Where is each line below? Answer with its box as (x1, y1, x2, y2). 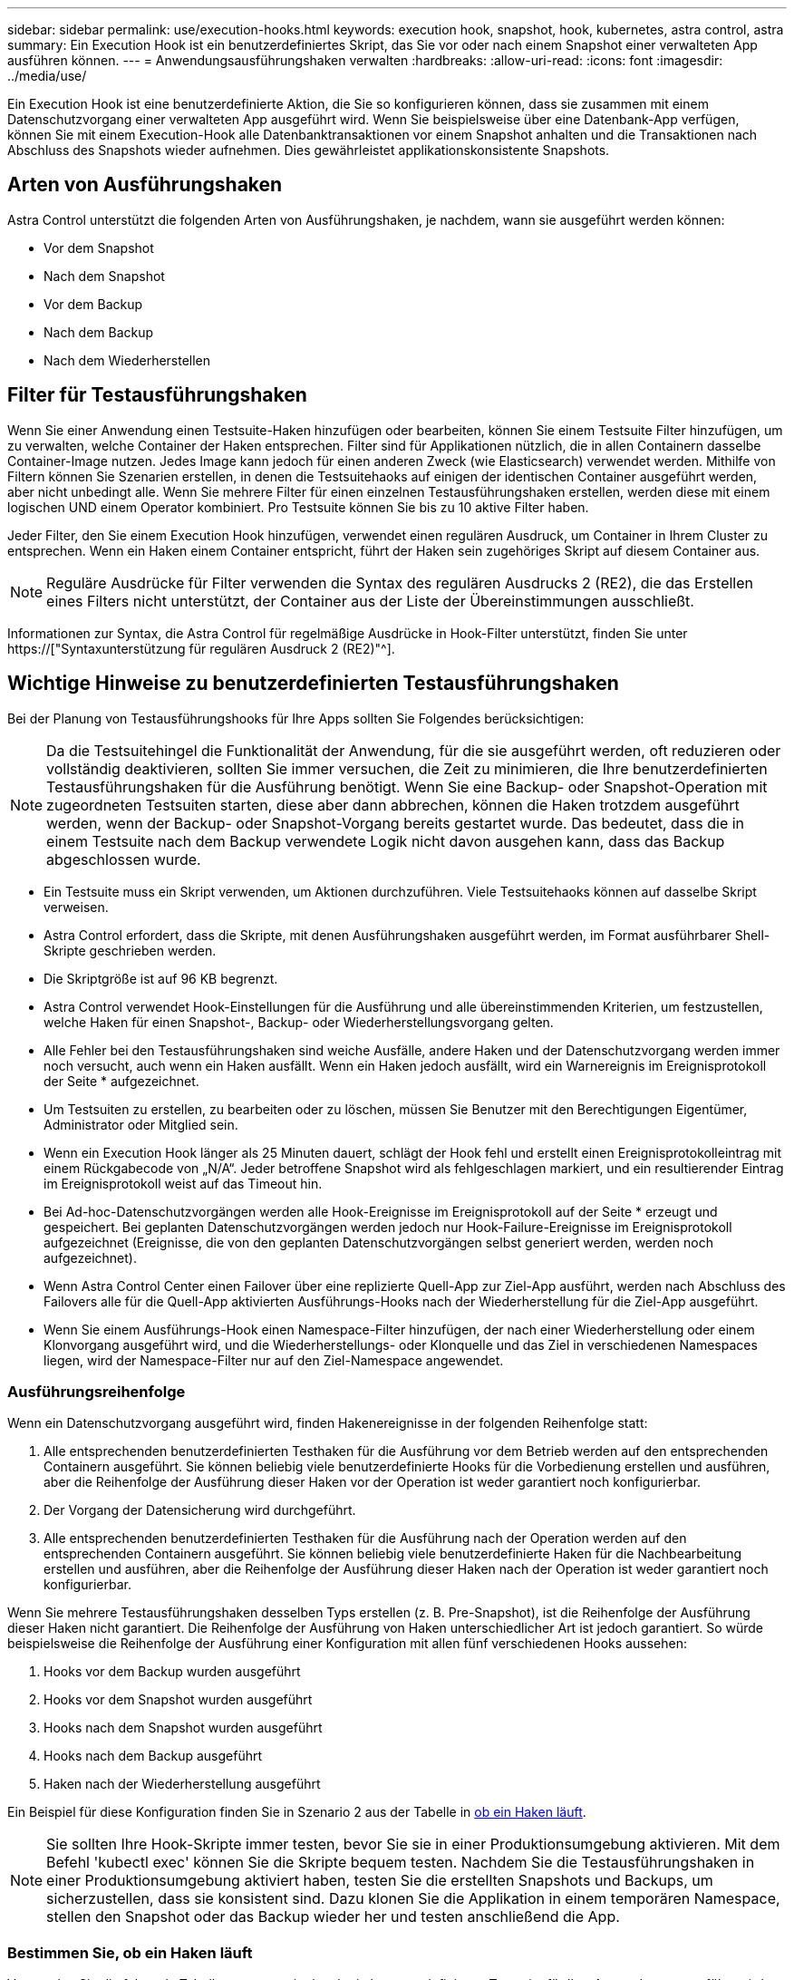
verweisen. (44, 898, 109, 915)
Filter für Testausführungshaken (7, 383, 307, 407)
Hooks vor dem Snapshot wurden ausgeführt (44, 1692, 313, 1708)
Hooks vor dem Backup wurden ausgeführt (44, 1664, 301, 1680)
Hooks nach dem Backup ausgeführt (44, 1748, 263, 1764)
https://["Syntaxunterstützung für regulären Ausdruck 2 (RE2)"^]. (7, 640, 395, 656)
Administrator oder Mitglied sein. (44, 1116, 238, 1132)
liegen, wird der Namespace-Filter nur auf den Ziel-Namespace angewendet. (44, 1352, 504, 1368)
